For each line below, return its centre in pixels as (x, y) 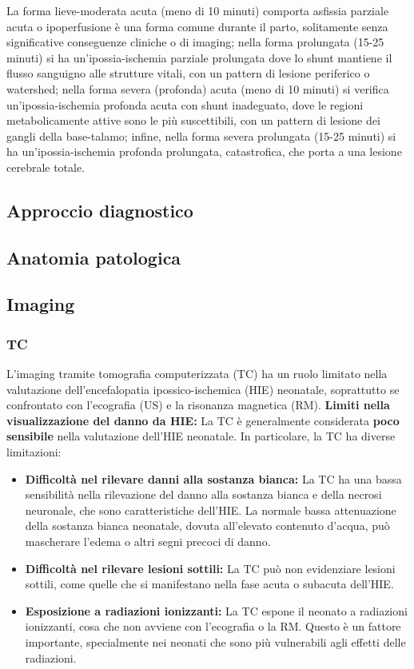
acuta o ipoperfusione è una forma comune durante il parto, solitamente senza (197, 26)
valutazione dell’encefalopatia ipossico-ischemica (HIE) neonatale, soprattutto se (203, 389)
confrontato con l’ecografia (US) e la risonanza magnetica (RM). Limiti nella (198, 405)
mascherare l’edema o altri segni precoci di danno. (148, 542)
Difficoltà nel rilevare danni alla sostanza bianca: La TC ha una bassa (213, 478)
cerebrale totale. (46, 167)
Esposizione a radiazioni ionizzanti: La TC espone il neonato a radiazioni (216, 610)
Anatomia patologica (94, 257)
